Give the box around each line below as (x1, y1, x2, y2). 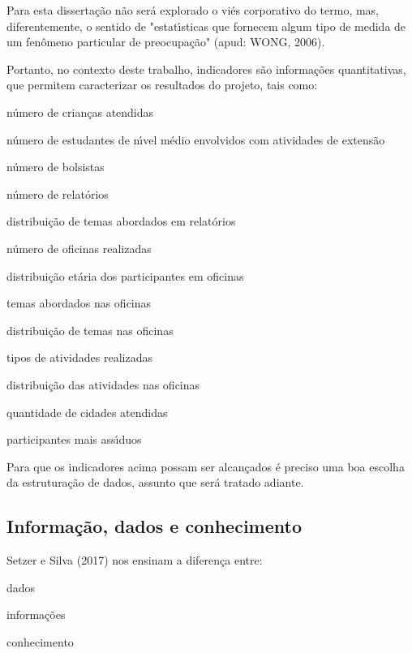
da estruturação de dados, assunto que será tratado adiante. (6, 474, 304, 491)
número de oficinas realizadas (6, 239, 152, 256)
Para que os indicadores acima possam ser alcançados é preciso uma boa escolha (6, 458, 405, 475)
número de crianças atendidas (6, 103, 154, 120)
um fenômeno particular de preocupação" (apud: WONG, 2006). (6, 33, 325, 50)
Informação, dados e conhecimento (6, 513, 302, 539)
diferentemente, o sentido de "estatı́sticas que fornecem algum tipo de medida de (6, 17, 406, 34)
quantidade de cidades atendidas (6, 403, 168, 420)
